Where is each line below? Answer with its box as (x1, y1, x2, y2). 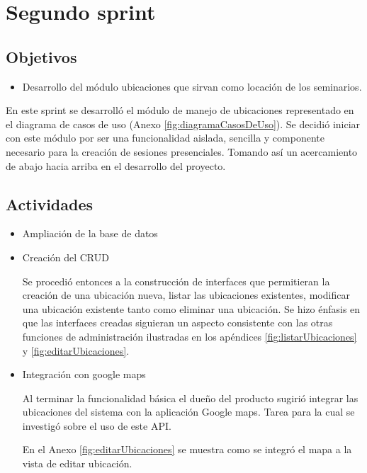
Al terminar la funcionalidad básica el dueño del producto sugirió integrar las (22, 390, 358, 405)
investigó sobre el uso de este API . (22, 418, 171, 433)
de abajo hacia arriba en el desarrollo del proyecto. (6, 158, 226, 173)
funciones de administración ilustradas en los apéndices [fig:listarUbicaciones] (22, 329, 357, 343)
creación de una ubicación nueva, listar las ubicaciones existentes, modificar (22, 287, 350, 302)
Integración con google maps (22, 367, 146, 382)
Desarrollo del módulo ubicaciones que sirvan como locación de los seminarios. (22, 79, 362, 93)
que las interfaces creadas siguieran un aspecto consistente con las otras (22, 315, 333, 330)
